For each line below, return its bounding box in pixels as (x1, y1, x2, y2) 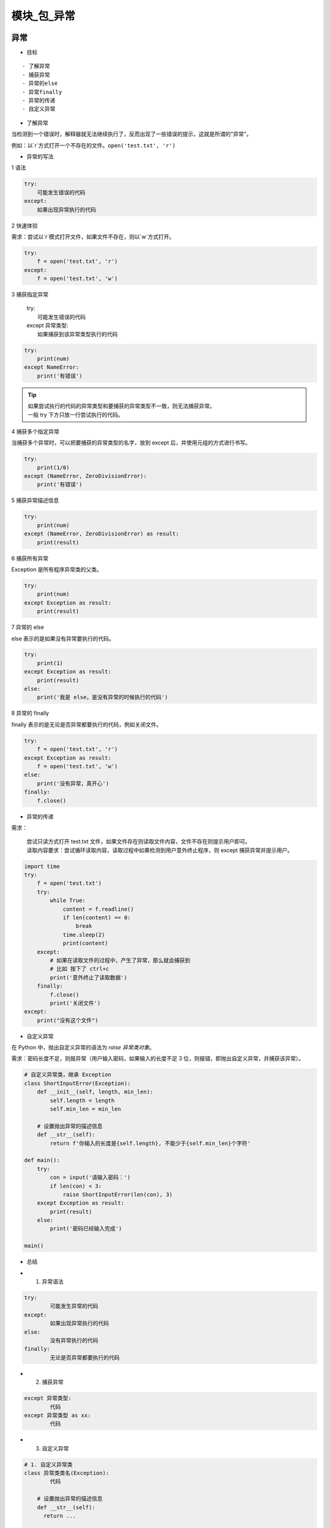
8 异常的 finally (11, 710, 49, 717)
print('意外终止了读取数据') (50, 974, 128, 981)
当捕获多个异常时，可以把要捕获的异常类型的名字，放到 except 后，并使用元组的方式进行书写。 (11, 439, 251, 446)
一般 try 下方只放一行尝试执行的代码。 (28, 411, 123, 418)
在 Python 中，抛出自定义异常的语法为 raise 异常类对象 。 (11, 1044, 155, 1051)
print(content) (62, 940, 108, 947)
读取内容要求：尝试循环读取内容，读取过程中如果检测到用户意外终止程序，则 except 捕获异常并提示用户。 (26, 847, 293, 854)
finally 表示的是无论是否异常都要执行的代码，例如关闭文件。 (11, 721, 162, 728)
